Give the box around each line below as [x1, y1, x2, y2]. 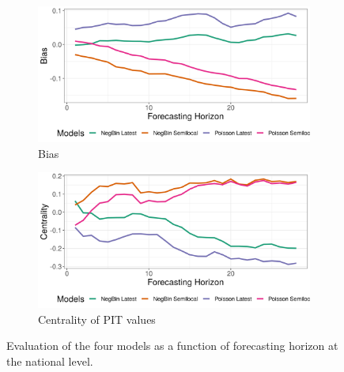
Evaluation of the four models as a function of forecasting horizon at [6, 337, 338, 354]
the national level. [6, 352, 93, 369]
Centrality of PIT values [38, 310, 156, 327]
